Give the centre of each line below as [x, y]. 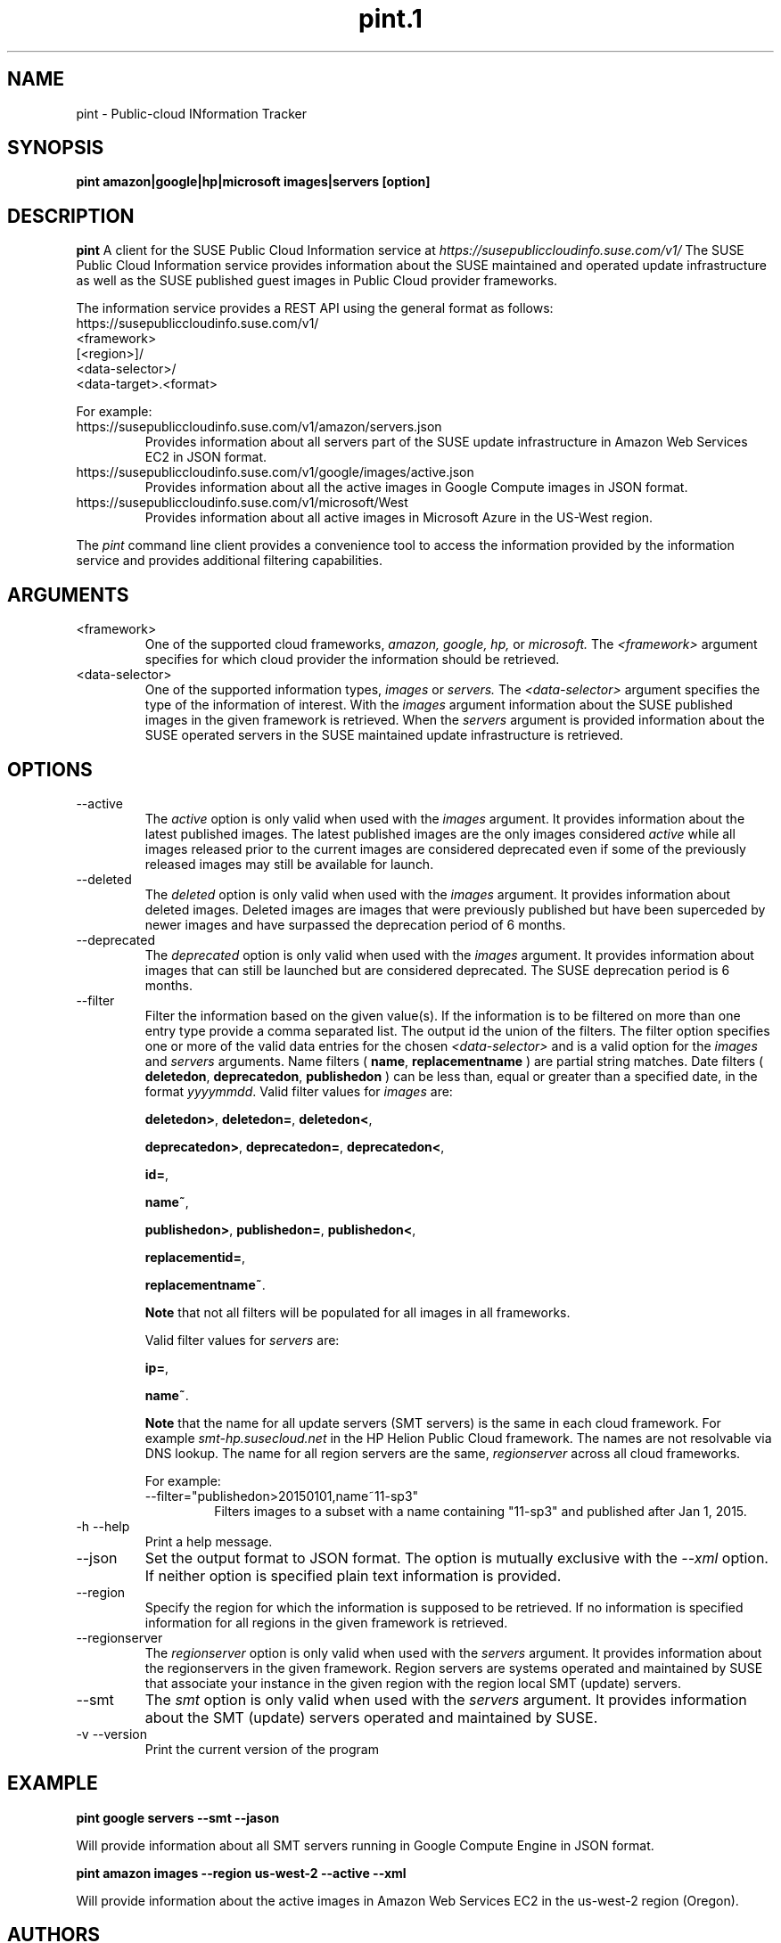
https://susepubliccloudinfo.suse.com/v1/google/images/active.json [275, 472]
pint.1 [390, 19]
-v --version [111, 1734]
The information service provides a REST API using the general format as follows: [315, 308]
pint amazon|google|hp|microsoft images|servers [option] [253, 182]
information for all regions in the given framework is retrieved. [326, 1622]
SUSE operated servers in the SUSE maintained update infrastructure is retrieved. [384, 735]
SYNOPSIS [56, 148]
